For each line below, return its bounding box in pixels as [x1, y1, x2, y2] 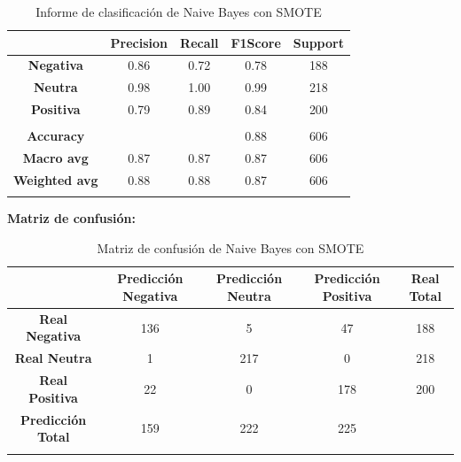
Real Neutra [14, 349, 92, 367]
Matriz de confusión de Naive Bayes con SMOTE [97, 238, 364, 257]
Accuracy [27, 127, 85, 145]
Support [293, 33, 344, 51]
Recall [180, 33, 219, 51]
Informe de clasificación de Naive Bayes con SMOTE [35, 3, 322, 20]
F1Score [230, 33, 281, 51]
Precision [110, 33, 168, 51]
